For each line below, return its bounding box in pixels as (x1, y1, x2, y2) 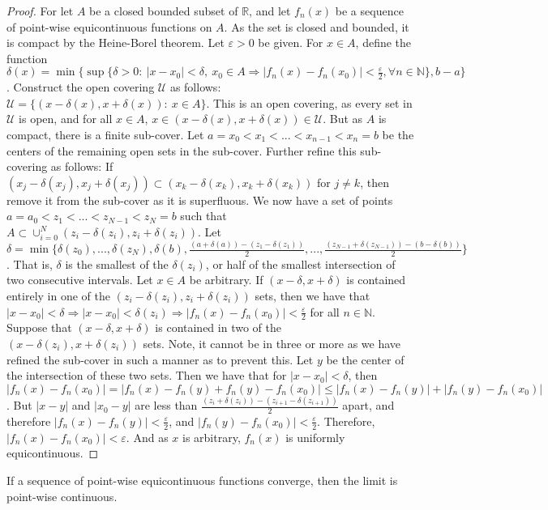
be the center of (326, 351, 405, 368)
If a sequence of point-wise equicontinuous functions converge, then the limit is (6, 471, 398, 488)
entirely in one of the (6, 287, 110, 304)
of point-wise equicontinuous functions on (6, 18, 212, 35)
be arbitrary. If (189, 271, 263, 288)
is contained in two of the (155, 319, 281, 336)
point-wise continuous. (6, 487, 118, 504)
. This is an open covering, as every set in (206, 94, 413, 111)
